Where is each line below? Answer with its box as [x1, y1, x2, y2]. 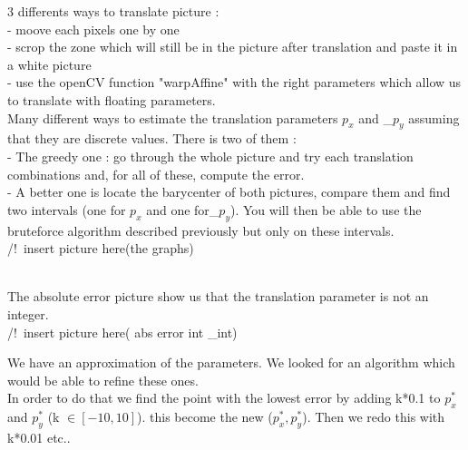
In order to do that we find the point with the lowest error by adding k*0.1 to [7, 388, 441, 407]
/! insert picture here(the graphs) [7, 239, 194, 258]
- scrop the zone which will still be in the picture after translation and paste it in [7, 37, 458, 56]
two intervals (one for [7, 200, 126, 219]
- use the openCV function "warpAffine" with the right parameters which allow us [7, 73, 462, 92]
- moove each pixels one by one [7, 19, 180, 38]
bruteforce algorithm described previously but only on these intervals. [7, 220, 395, 240]
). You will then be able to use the [230, 200, 422, 219]
